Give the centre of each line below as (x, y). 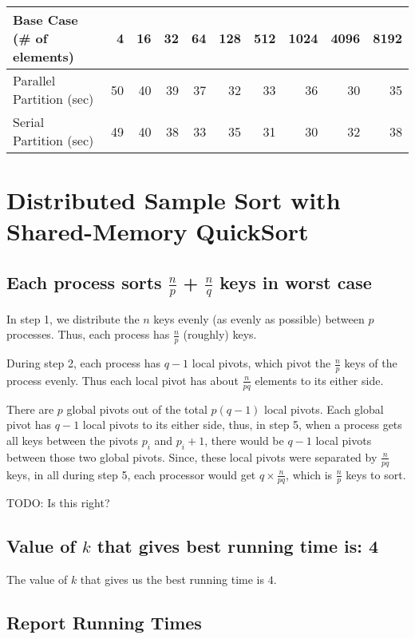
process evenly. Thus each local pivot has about (123, 380)
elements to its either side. (319, 380)
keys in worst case (296, 282)
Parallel (34, 80)
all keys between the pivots (73, 440)
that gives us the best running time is (172, 579)
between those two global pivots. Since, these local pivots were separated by (192, 456)
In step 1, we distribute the (73, 318)
